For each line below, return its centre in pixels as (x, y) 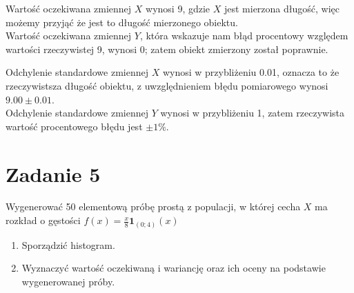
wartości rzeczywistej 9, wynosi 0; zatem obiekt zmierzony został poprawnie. (167, 49)
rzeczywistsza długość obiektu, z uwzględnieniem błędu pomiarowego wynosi (167, 85)
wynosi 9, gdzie (178, 8)
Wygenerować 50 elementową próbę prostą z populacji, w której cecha (153, 206)
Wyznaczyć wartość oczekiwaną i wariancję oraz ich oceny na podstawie (174, 268)
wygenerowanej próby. (68, 281)
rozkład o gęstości (43, 220)
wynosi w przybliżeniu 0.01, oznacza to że (251, 72)
